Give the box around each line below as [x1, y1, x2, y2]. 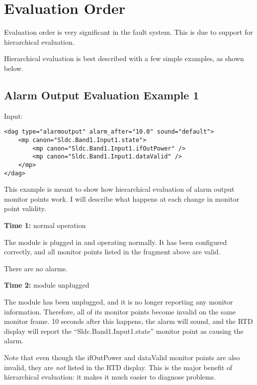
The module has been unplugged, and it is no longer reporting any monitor [4, 296, 233, 307]
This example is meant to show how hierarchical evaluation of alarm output [4, 184, 235, 194]
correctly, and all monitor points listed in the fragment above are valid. [4, 246, 221, 257]
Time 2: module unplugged [4, 280, 89, 290]
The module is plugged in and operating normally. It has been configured [4, 236, 227, 247]
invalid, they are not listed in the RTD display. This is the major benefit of [4, 362, 233, 372]
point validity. [4, 203, 46, 214]
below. [4, 63, 23, 73]
